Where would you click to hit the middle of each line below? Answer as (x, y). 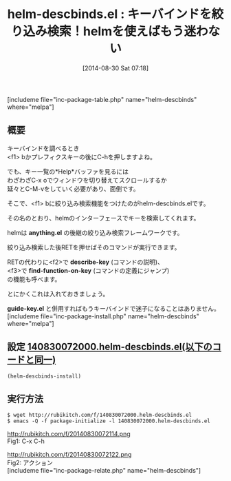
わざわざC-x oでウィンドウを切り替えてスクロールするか (87, 180)
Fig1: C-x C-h (26, 441)
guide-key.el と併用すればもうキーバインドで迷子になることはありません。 (113, 308)
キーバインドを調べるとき (43, 148)
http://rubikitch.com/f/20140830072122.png (69, 455)
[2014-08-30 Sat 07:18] (115, 68)
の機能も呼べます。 (34, 279)
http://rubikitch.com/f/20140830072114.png (69, 434)
